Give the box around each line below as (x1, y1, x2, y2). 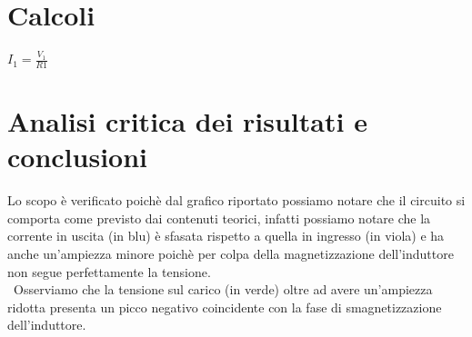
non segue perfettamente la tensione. (7, 262, 211, 281)
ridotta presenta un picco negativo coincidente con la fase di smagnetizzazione (7, 297, 442, 316)
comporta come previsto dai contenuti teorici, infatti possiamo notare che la (7, 208, 431, 227)
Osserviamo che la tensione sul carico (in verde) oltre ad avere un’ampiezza (13, 280, 433, 299)
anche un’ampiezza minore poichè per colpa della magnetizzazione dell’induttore (7, 244, 454, 263)
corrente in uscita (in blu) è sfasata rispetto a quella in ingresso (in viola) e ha (7, 226, 445, 245)
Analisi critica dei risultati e (7, 103, 367, 140)
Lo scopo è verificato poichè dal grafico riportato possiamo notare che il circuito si (7, 191, 466, 210)
